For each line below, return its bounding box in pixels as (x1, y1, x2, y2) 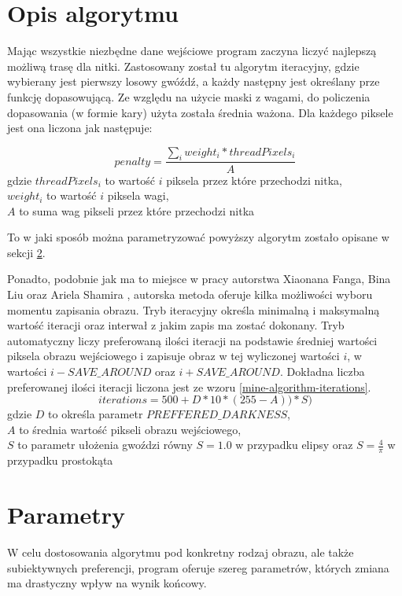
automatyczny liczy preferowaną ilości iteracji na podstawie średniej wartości (7, 332, 378, 348)
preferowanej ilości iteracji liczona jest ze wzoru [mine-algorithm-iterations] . (7, 378, 371, 395)
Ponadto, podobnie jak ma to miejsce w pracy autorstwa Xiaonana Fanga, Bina (7, 270, 391, 287)
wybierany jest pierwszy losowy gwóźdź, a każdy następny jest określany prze (7, 73, 380, 90)
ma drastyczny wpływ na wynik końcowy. (7, 575, 207, 591)
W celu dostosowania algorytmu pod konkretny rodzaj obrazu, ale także (7, 543, 354, 560)
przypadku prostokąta (7, 452, 113, 469)
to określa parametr (48, 406, 143, 422)
